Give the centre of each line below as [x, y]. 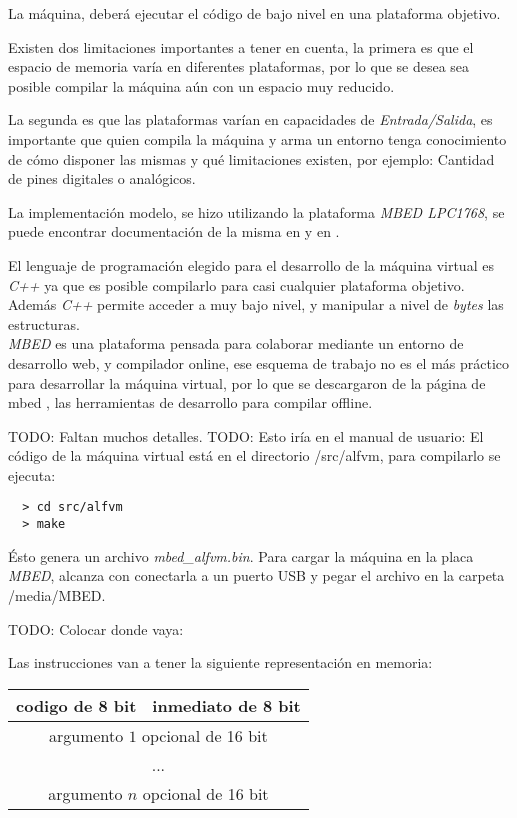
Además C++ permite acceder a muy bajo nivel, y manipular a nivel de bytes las [256, 304]
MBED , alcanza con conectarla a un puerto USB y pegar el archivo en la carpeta [256, 575]
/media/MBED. [57, 594]
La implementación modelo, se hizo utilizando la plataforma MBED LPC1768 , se [256, 211]
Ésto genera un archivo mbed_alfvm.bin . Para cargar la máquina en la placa [241, 555]
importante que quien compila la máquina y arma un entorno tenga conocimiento [257, 138]
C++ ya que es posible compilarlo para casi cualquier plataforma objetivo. [236, 284]
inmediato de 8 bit [226, 705]
